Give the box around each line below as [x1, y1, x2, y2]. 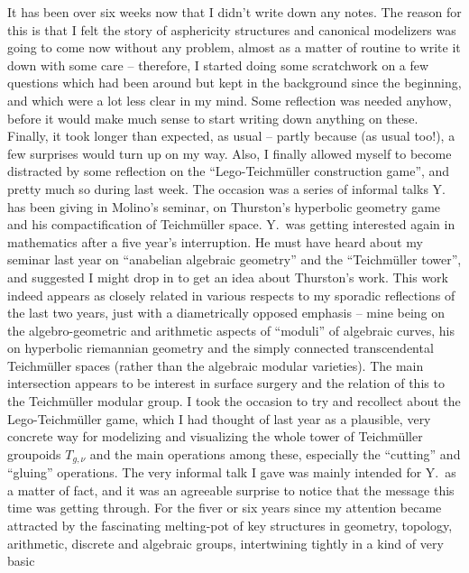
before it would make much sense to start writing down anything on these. [7, 108, 418, 127]
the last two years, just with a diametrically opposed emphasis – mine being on [7, 303, 446, 322]
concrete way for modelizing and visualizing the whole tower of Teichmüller [7, 427, 423, 446]
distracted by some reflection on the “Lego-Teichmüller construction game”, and [7, 162, 450, 180]
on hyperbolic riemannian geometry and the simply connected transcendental [7, 338, 434, 357]
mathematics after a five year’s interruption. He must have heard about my [7, 232, 423, 251]
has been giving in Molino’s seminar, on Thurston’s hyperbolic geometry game [7, 197, 441, 216]
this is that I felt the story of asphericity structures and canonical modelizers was [7, 20, 456, 39]
